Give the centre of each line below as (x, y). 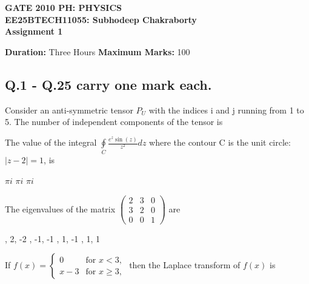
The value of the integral (51, 142)
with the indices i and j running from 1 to (226, 110)
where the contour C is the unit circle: (220, 142)
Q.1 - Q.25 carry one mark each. (108, 84)
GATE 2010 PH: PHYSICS (64, 7)
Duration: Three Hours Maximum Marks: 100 (98, 51)
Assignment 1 (34, 31)
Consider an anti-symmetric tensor (69, 110)
